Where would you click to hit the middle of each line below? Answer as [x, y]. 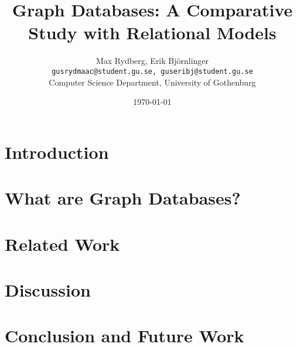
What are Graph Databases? [123, 198]
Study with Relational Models [152, 33]
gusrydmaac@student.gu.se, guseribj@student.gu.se [152, 71]
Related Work [62, 244]
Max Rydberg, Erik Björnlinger [152, 61]
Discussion [48, 289]
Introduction [57, 152]
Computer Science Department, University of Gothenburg [152, 82]
